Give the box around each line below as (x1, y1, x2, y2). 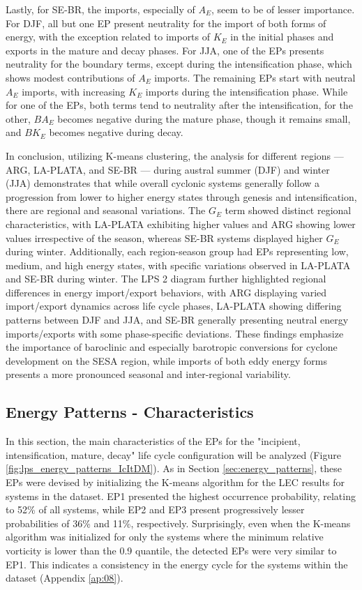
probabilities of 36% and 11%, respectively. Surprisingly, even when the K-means (6, 515, 351, 530)
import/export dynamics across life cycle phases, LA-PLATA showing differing (6, 298, 342, 313)
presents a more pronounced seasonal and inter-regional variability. (6, 367, 291, 381)
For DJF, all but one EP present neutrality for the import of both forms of (6, 15, 326, 30)
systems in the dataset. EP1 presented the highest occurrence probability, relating (6, 488, 356, 503)
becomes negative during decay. (49, 125, 183, 139)
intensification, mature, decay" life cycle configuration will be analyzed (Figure (6, 447, 341, 462)
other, (6, 111, 31, 126)
